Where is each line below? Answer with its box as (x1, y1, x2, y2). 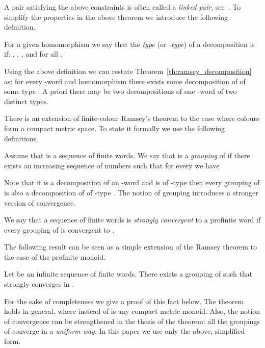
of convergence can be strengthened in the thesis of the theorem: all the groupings (4, 315, 260, 326)
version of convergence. (4, 197, 76, 208)
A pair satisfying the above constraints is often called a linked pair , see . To (4, 2, 241, 12)
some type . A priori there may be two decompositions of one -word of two (4, 86, 237, 96)
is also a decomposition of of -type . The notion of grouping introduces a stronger (4, 187, 258, 197)
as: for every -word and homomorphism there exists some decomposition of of (4, 76, 246, 86)
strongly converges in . (4, 279, 74, 289)
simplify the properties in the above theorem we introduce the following (4, 11, 228, 22)
